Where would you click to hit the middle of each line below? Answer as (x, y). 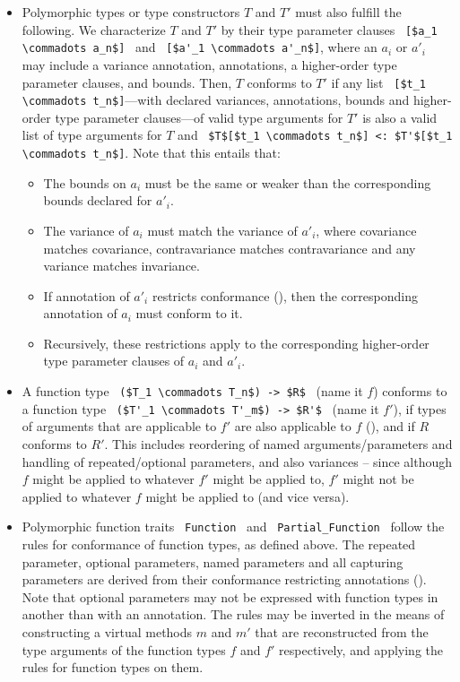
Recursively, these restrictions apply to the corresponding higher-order (236, 343)
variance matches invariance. (122, 266)
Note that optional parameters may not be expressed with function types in (230, 596)
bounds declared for (98, 200)
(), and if (390, 426)
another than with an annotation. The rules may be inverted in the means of (233, 614)
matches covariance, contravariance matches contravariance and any (230, 248)
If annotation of (87, 295)
